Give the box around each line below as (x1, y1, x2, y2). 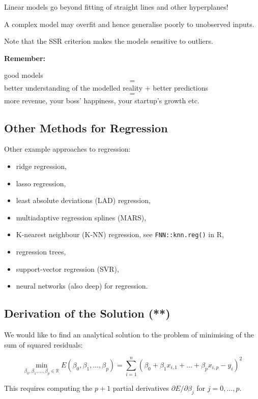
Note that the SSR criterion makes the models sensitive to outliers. (4, 36, 213, 46)
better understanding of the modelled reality (4, 82, 143, 93)
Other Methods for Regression (4, 120, 168, 135)
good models (4, 70, 43, 80)
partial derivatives (112, 383, 169, 393)
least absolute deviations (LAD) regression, (16, 195, 151, 206)
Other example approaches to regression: (4, 144, 131, 154)
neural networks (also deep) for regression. (16, 280, 148, 291)
